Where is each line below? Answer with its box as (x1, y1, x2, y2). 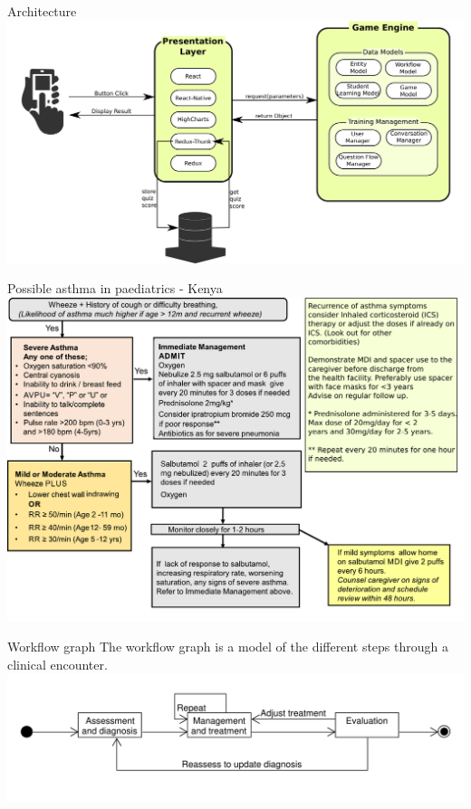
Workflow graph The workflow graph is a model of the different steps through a (7, 637, 448, 656)
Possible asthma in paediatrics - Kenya (7, 279, 223, 298)
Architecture (7, 2, 77, 20)
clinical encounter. (7, 655, 108, 674)
